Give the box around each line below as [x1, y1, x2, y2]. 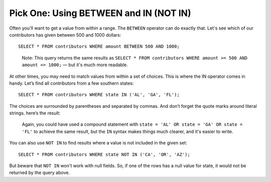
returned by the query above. [9, 169, 70, 175]
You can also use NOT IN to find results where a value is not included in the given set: [9, 140, 188, 146]
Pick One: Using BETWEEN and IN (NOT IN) [9, 8, 191, 19]
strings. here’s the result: [9, 110, 61, 116]
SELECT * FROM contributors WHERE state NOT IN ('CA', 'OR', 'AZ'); [18, 151, 190, 157]
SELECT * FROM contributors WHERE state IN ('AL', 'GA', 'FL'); [18, 92, 180, 98]
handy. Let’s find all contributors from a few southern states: [9, 80, 134, 86]
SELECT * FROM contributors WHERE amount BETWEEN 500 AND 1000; [18, 44, 180, 50]
